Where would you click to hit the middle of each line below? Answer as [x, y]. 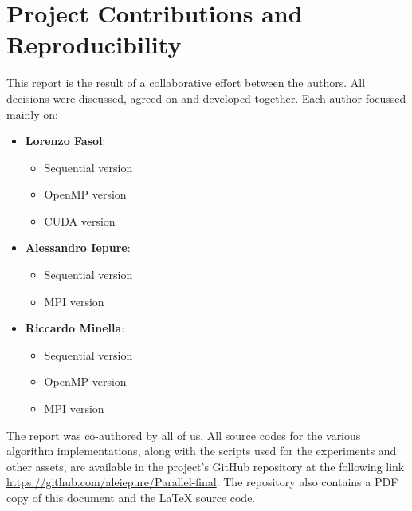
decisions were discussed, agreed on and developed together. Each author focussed [206, 98]
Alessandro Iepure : [78, 248]
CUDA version [80, 220]
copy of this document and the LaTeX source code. [131, 497]
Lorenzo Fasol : [65, 141]
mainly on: [32, 114]
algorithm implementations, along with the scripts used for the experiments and [202, 451]
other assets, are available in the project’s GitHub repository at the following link [206, 466]
